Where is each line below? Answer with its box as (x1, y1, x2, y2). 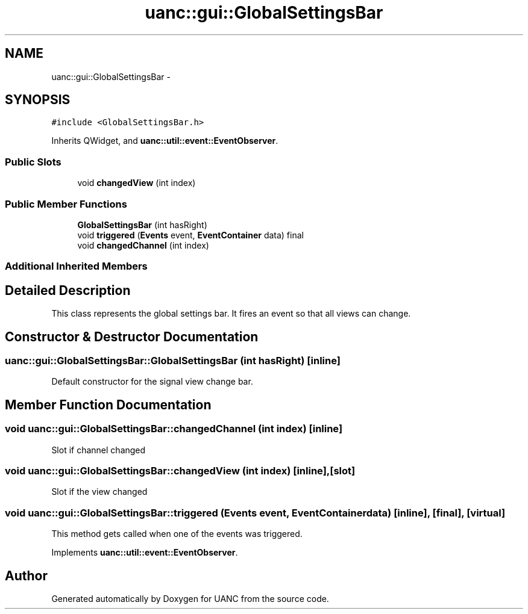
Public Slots (5, 155, 61, 168)
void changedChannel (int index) (77, 240, 209, 250)
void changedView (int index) (77, 178, 196, 188)
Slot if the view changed (51, 486, 148, 497)
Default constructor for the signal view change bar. (51, 376, 253, 387)
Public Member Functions (5, 197, 127, 210)
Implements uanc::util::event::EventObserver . (51, 547, 238, 558)
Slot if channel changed (51, 444, 146, 455)
